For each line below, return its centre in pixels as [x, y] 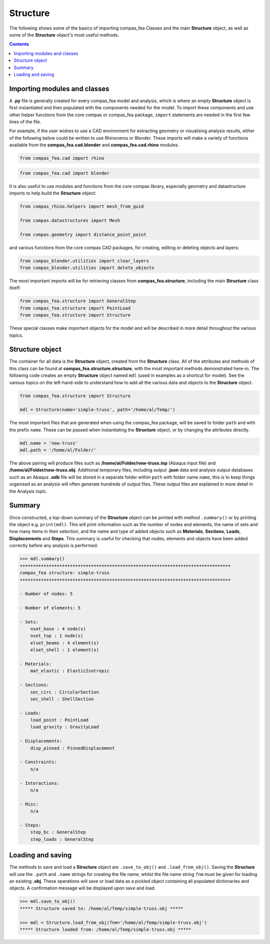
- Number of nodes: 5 [46, 594]
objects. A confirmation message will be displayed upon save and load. [82, 888]
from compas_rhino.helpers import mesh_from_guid [82, 206]
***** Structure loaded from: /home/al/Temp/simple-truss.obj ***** [105, 929]
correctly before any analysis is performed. [54, 546]
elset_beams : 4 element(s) [65, 643]
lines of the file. [25, 122]
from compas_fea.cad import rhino [62, 158]
